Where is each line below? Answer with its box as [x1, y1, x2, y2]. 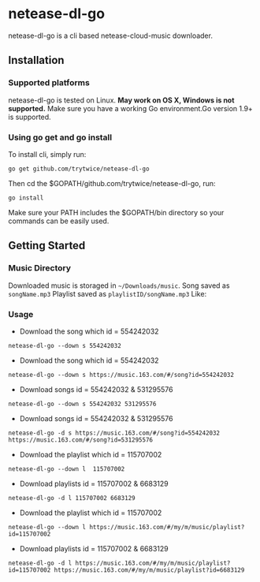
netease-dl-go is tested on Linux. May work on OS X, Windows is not [8, 95, 235, 105]
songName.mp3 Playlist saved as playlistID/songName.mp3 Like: [8, 289, 207, 298]
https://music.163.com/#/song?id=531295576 [8, 435, 154, 444]
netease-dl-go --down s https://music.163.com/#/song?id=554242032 [8, 371, 235, 379]
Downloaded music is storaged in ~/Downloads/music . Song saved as [8, 281, 230, 290]
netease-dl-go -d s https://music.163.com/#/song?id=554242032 [8, 429, 221, 437]
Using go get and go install [8, 132, 113, 143]
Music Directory [8, 263, 72, 274]
